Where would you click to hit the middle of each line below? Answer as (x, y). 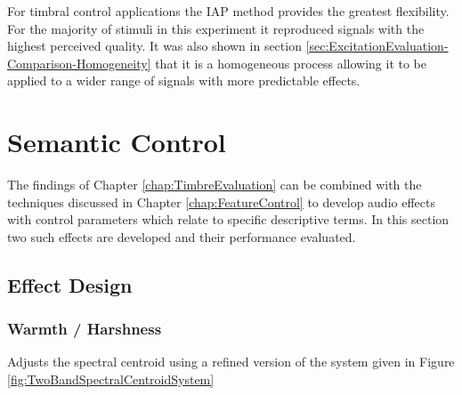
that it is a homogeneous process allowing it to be (291, 63)
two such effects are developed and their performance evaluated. (182, 236)
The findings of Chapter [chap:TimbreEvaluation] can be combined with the (215, 185)
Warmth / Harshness (85, 329)
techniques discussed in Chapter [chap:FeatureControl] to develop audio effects (221, 202)
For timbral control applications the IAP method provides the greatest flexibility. (228, 11)
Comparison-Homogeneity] (79, 63)
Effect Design (70, 284)
